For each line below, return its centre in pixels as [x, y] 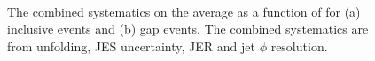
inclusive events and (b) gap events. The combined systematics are [188, 29]
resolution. [299, 46]
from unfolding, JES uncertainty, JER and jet [131, 46]
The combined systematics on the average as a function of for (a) [184, 11]
